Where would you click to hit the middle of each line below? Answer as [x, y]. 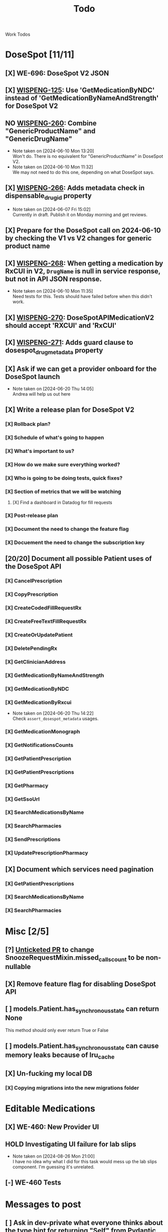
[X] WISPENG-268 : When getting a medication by [84, 263]
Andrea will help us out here [41, 394]
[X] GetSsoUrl [23, 799]
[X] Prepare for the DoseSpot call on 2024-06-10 [83, 230]
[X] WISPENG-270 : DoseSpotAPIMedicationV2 [80, 317]
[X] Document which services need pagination [79, 869]
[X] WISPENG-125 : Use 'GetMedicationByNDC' [80, 90]
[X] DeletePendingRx [31, 648]
